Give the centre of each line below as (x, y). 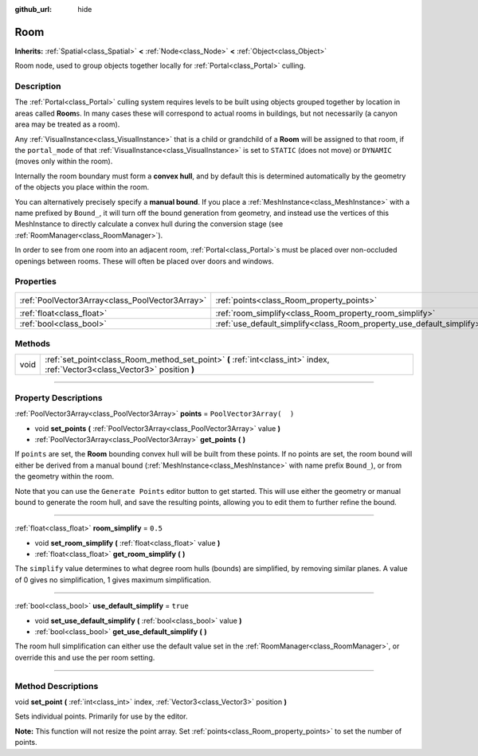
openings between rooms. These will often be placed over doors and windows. (144, 261)
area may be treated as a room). (67, 124)
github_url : (33, 9)
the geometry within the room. (65, 476)
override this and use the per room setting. (85, 657)
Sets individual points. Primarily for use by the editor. (101, 716)
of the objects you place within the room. (82, 187)
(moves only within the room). (64, 161)
